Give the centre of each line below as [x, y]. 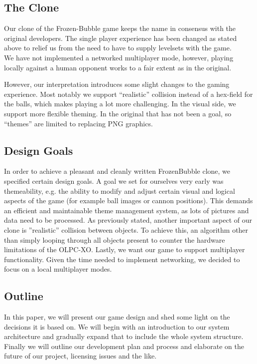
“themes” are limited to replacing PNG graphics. [78, 123]
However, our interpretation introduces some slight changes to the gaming [117, 84]
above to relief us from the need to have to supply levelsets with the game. [118, 48]
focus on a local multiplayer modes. [58, 269]
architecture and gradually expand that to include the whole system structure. [124, 336]
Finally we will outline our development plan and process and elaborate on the [124, 346]
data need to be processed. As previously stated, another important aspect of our [128, 220]
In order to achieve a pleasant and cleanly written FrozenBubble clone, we [117, 171]
